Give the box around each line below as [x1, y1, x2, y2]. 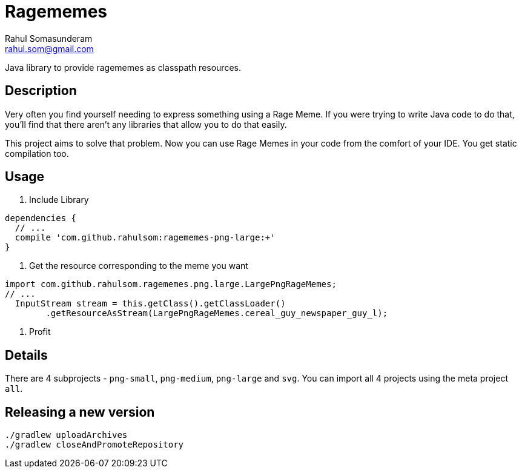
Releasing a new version [5, 404, 155, 420]
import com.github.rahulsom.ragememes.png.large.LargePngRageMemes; [5, 279, 337, 289]
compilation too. [5, 148, 69, 159]
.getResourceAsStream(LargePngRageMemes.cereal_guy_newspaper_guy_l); [45, 308, 388, 319]
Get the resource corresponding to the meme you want [29, 260, 248, 271]
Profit [29, 326, 51, 337]
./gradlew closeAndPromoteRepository [5, 440, 184, 450]
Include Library [29, 194, 89, 205]
